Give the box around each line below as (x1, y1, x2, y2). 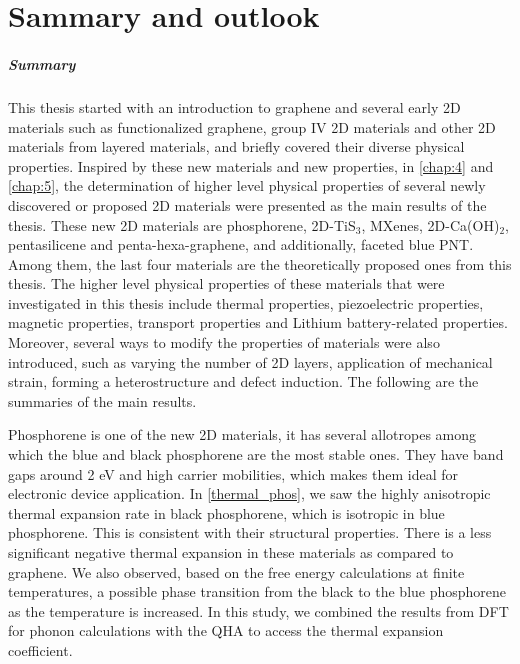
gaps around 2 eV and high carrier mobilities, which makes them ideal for (8, 463, 458, 484)
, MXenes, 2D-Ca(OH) (361, 214, 500, 235)
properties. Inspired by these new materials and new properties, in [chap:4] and (8, 155, 494, 176)
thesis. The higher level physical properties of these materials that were (8, 273, 445, 294)
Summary (8, 53, 76, 74)
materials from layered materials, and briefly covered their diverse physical (8, 136, 465, 157)
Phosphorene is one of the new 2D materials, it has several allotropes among (8, 424, 477, 445)
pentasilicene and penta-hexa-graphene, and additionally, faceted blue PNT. (8, 234, 474, 255)
